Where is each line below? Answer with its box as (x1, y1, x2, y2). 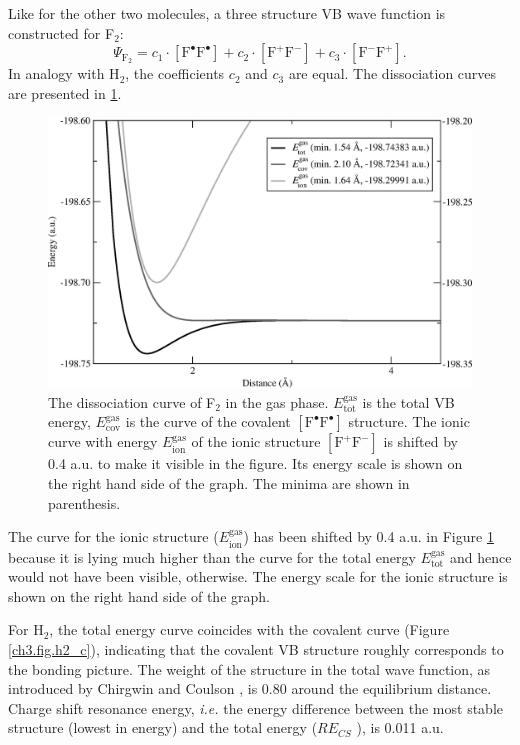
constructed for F (8, 22, 115, 43)
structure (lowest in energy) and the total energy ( (8, 717, 318, 738)
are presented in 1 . (8, 82, 122, 103)
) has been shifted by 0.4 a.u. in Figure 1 (243, 526, 494, 547)
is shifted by (383, 431, 458, 452)
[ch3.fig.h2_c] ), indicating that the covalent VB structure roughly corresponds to (8, 638, 504, 659)
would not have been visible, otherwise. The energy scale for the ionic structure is (8, 566, 508, 587)
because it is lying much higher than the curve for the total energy (8, 546, 416, 567)
